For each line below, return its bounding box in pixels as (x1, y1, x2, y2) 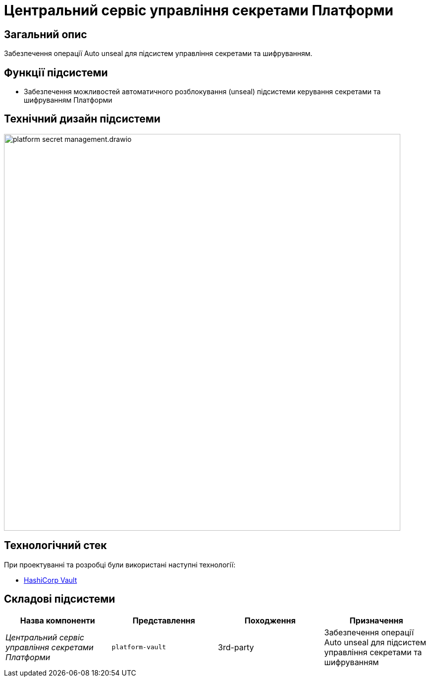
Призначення (349, 615, 403, 625)
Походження (244, 615, 296, 625)
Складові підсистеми (4, 593, 115, 606)
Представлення (132, 615, 195, 625)
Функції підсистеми (4, 66, 108, 79)
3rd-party (218, 642, 254, 652)
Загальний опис (4, 28, 87, 41)
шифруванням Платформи (24, 96, 112, 105)
